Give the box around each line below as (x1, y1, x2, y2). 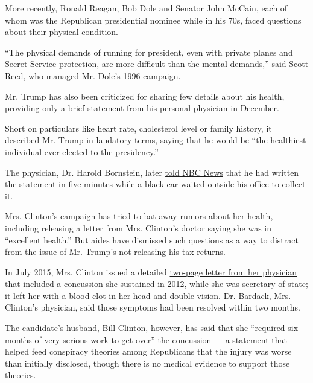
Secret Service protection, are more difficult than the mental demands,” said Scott (5, 57, 309, 70)
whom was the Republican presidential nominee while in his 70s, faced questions (5, 13, 302, 26)
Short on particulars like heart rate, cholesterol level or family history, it (5, 121, 272, 134)
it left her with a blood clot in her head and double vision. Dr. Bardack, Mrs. (5, 289, 291, 301)
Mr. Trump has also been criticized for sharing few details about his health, (5, 89, 285, 102)
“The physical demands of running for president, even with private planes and (5, 45, 293, 58)
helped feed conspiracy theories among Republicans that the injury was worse (5, 345, 292, 358)
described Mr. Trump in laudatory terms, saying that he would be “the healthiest (5, 134, 306, 146)
